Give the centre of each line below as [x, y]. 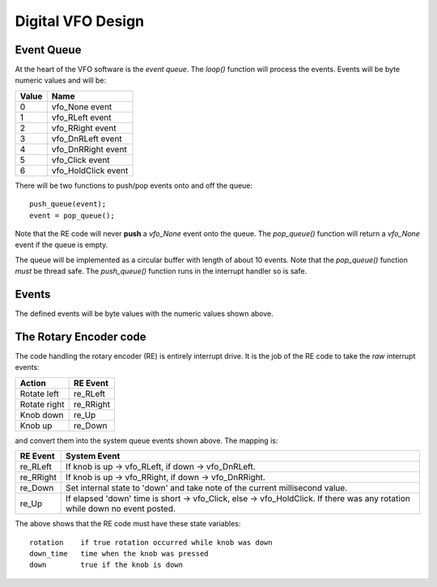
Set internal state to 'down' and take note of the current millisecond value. [207, 488]
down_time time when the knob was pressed [119, 553]
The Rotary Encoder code [81, 336]
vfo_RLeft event [81, 117]
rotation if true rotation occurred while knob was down [151, 542]
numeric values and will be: [61, 80]
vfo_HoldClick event [90, 170]
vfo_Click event [81, 160]
